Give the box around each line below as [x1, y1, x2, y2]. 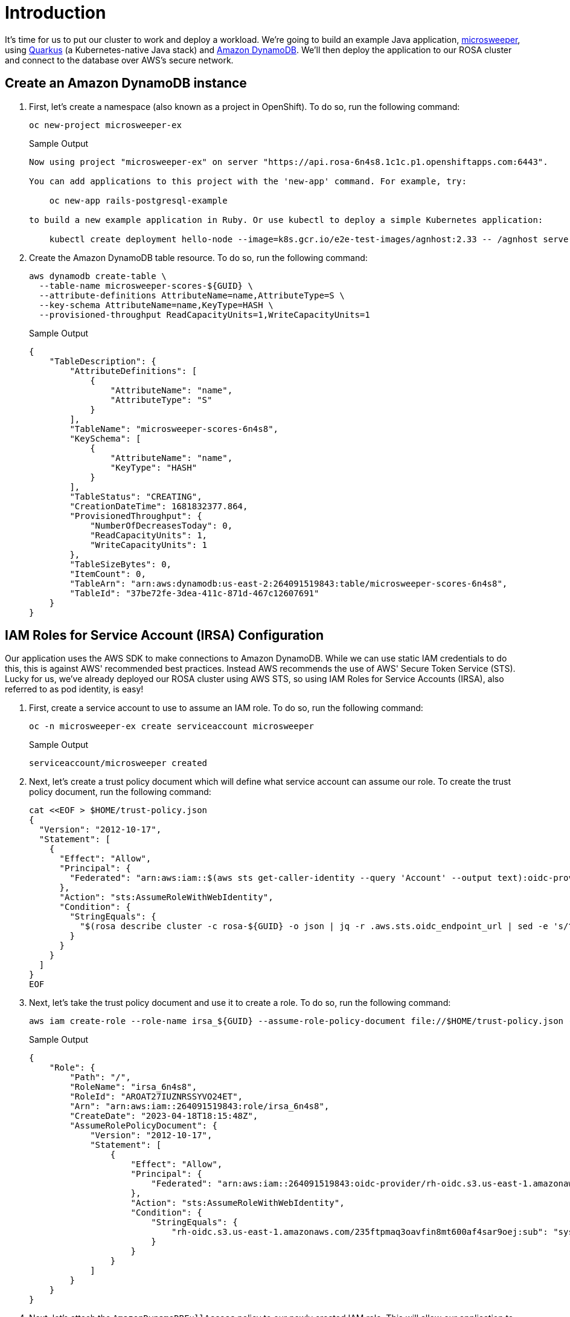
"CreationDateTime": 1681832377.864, [69, 501, 248, 511]
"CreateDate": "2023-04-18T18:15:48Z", [69, 1111, 258, 1121]
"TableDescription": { [49, 356, 156, 366]
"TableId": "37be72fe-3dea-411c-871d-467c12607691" [69, 588, 319, 598]
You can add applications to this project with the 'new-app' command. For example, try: [29, 176, 467, 186]
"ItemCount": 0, [69, 568, 146, 579]
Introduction [5, 2, 106, 23]
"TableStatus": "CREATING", [69, 491, 202, 501]
